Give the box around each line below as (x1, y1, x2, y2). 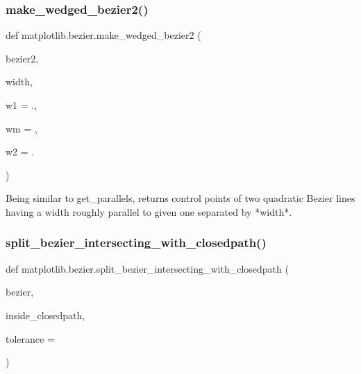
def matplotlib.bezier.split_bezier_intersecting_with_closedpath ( (6, 261, 289, 275)
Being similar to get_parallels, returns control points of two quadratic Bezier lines (6, 191, 355, 205)
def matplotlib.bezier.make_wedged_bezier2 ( (6, 28, 201, 42)
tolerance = (6, 331, 55, 346)
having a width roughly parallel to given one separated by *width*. (6, 204, 292, 219)
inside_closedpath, (6, 307, 85, 322)
